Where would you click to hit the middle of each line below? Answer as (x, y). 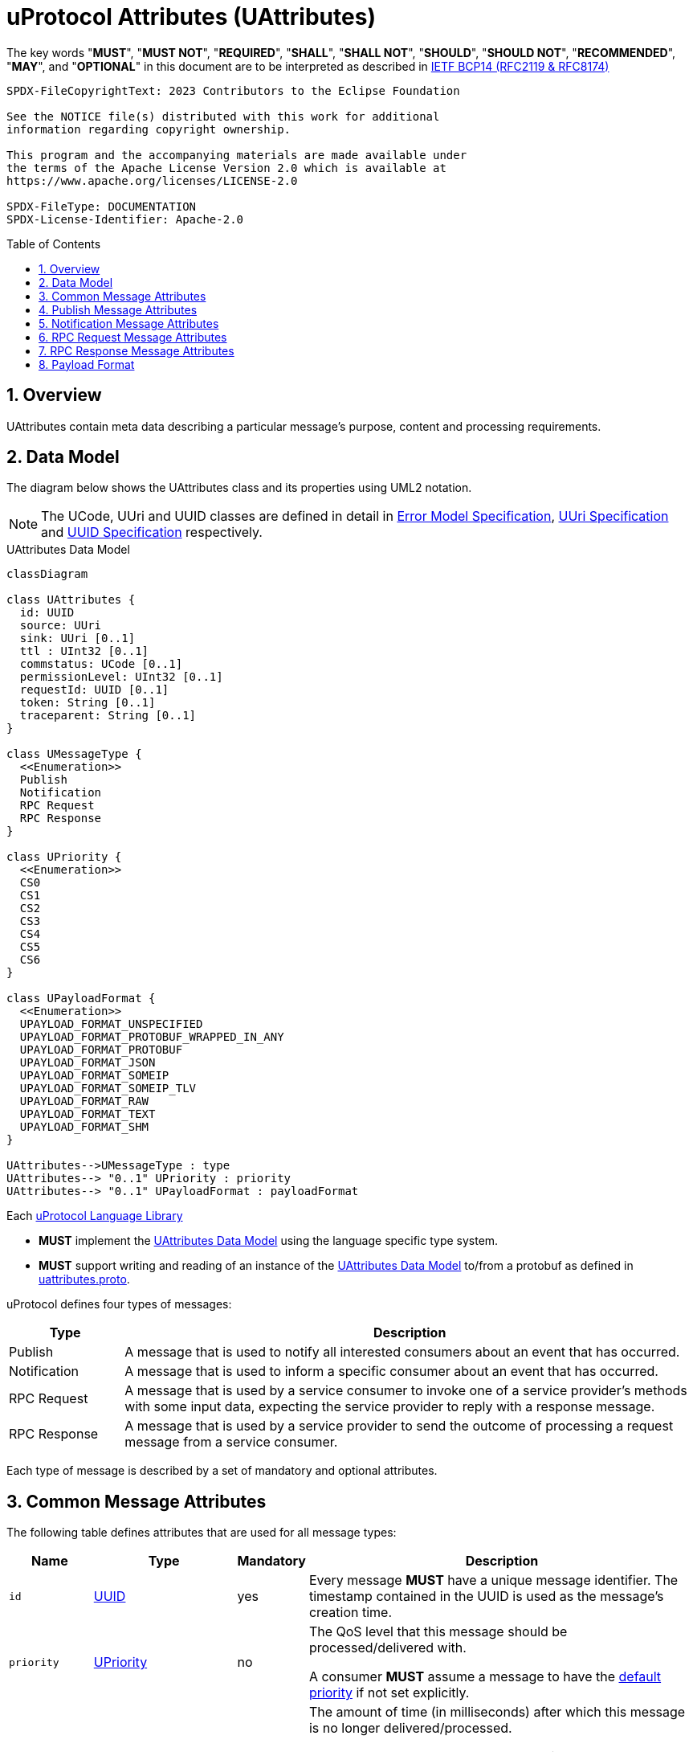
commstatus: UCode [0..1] (101, 664)
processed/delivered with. (387, 1648)
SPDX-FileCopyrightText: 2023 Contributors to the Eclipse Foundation (233, 90)
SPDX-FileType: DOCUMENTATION (102, 206)
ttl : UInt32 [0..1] (84, 651)
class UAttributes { (71, 600)
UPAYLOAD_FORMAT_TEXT (88, 1114)
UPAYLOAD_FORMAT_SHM (84, 1127)
